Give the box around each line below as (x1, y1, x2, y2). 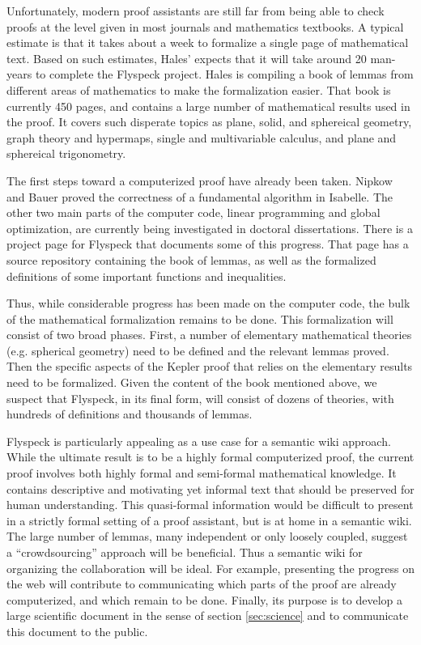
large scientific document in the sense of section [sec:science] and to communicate (6, 607, 409, 624)
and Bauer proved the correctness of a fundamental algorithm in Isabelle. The (6, 188, 393, 205)
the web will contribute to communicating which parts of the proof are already (6, 575, 397, 592)
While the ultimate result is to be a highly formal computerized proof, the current (6, 448, 415, 465)
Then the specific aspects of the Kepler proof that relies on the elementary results (6, 358, 413, 375)
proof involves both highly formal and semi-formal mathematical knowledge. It (6, 465, 397, 482)
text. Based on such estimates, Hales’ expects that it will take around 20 (6, 49, 367, 66)
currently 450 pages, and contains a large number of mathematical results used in (6, 97, 410, 114)
